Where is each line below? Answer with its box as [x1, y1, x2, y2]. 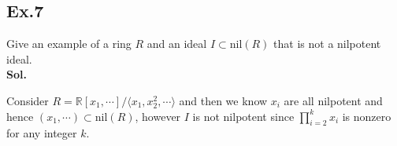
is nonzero [342, 108, 391, 124]
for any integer [6, 125, 77, 141]
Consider [6, 92, 49, 108]
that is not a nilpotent [273, 35, 381, 52]
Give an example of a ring [6, 35, 132, 52]
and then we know [179, 92, 268, 108]
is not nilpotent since [192, 108, 295, 124]
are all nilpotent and [284, 92, 383, 108]
